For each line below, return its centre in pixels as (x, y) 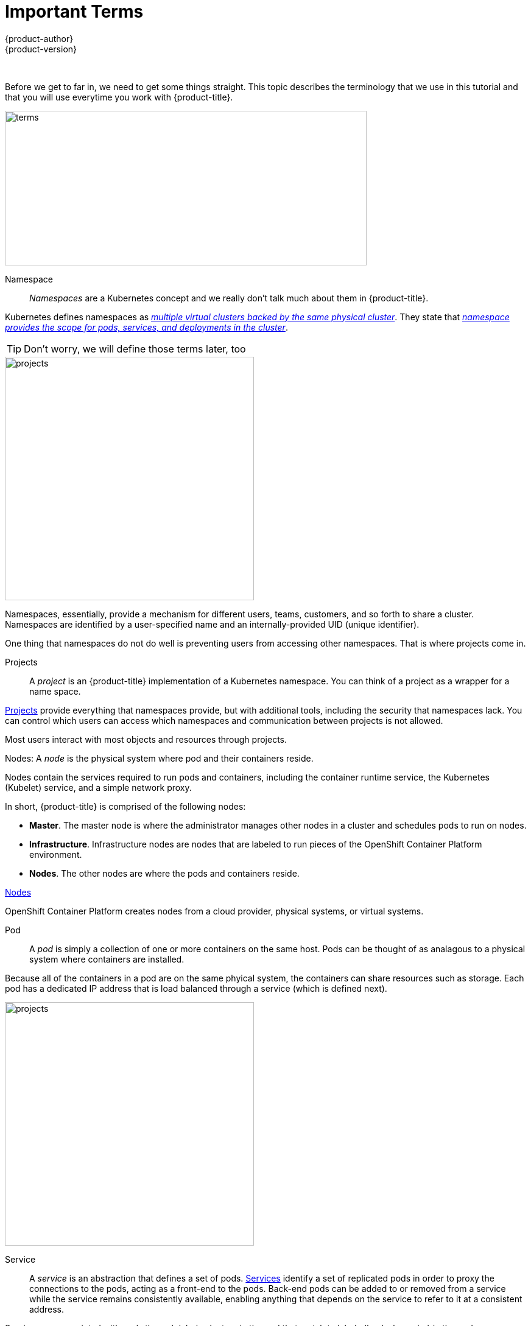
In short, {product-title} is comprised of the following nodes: (125, 806)
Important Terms (74, 12)
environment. (56, 854)
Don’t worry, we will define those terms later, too (135, 349)
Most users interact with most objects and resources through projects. (146, 739)
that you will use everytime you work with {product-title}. (119, 97)
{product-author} (39, 38)
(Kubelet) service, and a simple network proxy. (98, 787)
